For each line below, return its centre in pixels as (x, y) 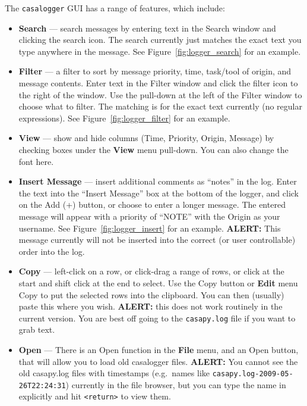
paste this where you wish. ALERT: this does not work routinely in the (151, 306)
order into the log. (52, 251)
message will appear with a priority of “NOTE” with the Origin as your (149, 216)
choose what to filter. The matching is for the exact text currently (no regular (160, 106)
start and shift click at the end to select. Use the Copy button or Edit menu (158, 282)
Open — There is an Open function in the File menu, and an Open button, (159, 349)
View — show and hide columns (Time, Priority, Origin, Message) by (146, 138)
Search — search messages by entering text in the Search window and (147, 28)
